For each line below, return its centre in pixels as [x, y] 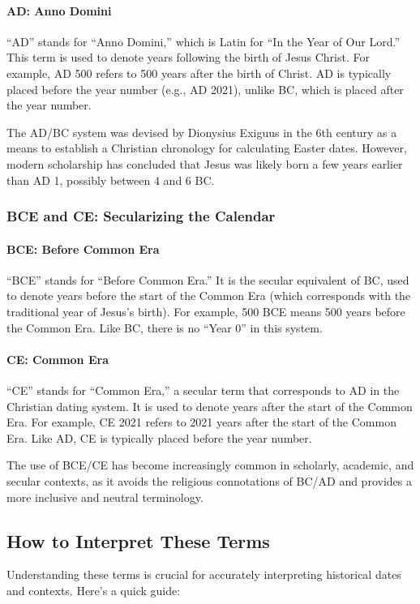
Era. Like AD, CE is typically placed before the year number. [159, 437]
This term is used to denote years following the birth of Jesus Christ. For [188, 57]
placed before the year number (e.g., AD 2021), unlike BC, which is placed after [205, 89]
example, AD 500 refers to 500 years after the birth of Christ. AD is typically [199, 73]
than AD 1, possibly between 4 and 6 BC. [111, 180]
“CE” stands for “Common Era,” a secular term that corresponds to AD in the [203, 390]
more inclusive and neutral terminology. [105, 497]
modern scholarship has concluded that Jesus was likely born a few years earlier [205, 163]
